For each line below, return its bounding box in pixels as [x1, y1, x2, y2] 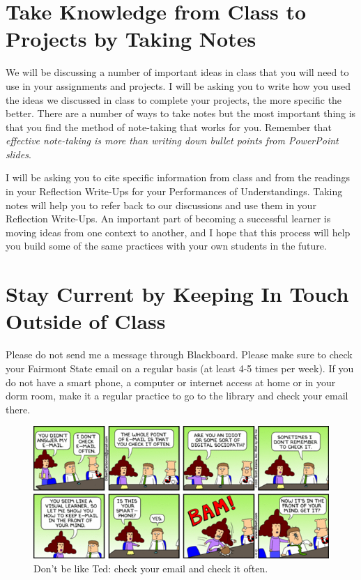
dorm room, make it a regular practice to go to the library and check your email [6, 388, 348, 403]
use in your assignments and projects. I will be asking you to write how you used [6, 78, 351, 93]
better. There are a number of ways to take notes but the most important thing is [6, 106, 356, 121]
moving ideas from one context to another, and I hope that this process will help [6, 224, 351, 239]
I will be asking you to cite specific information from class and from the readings [6, 170, 351, 185]
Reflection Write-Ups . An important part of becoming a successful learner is [6, 211, 331, 226]
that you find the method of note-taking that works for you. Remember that [6, 119, 332, 134]
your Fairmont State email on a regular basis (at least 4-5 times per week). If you [6, 360, 354, 375]
